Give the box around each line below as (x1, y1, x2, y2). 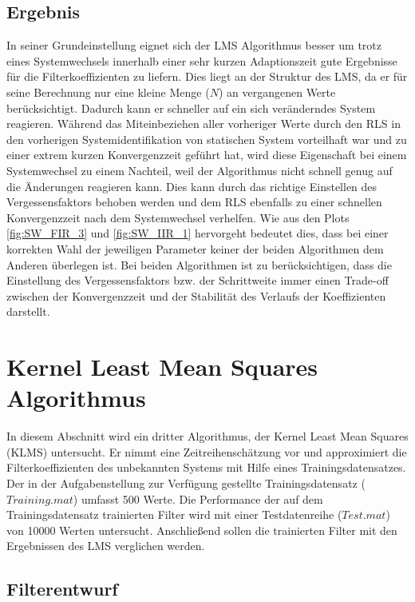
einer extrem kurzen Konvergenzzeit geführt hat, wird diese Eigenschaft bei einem (6, 146, 407, 163)
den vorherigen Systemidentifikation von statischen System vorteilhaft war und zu (6, 130, 407, 147)
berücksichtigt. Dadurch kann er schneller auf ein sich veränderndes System (6, 99, 376, 116)
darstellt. (6, 303, 50, 320)
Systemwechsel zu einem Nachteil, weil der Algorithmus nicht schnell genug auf (6, 161, 393, 178)
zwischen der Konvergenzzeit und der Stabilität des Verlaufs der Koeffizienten (6, 287, 386, 304)
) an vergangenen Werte (218, 83, 336, 100)
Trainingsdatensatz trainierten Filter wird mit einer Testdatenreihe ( (6, 506, 342, 523)
